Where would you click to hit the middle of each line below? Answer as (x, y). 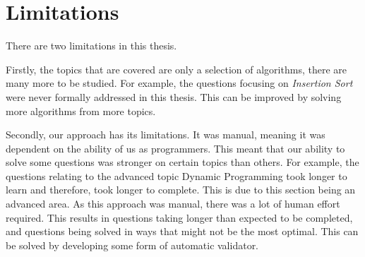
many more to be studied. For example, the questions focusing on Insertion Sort (179, 83)
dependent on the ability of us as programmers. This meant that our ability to (175, 148)
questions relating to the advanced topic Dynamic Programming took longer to (176, 175)
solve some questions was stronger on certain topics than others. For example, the (182, 162)
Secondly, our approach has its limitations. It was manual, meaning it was (166, 135)
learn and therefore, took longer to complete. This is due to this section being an (181, 190)
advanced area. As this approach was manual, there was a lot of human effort (173, 204)
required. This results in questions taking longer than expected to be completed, (179, 217)
